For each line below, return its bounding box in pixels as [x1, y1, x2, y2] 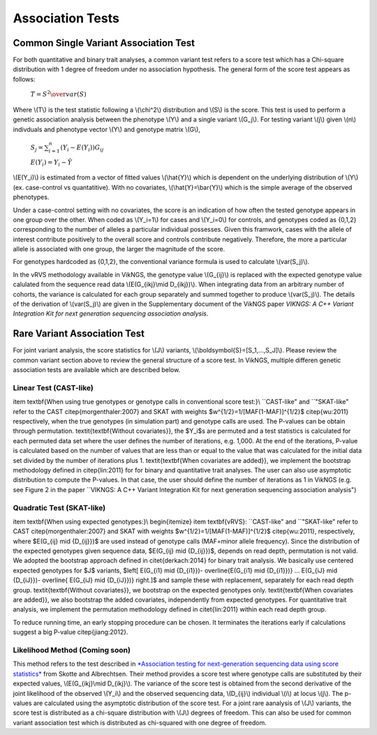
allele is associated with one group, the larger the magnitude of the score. [13, 245, 226, 253]
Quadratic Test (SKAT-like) [13, 503, 106, 512]
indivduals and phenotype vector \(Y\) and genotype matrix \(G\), [13, 125, 200, 133]
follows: [13, 75, 36, 83]
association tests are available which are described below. [13, 366, 181, 374]
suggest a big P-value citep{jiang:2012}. [13, 628, 128, 637]
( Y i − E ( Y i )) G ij [60, 143, 104, 153]
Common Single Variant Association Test [13, 37, 195, 49]
